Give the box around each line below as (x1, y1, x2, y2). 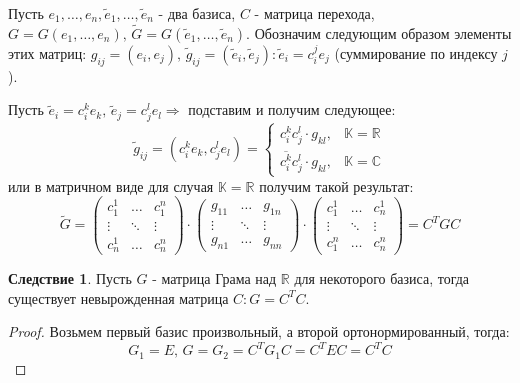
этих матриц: (8, 42, 87, 63)
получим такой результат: (259, 175, 414, 196)
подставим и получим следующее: (188, 99, 396, 120)
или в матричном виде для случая (8, 175, 214, 196)
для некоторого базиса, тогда (294, 268, 470, 289)
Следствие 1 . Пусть (8, 268, 132, 289)
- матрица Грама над (152, 268, 277, 289)
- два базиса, (158, 3, 236, 23)
